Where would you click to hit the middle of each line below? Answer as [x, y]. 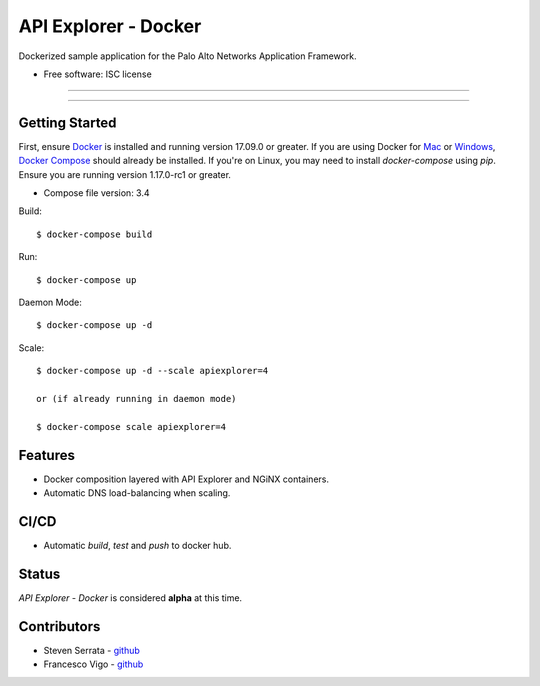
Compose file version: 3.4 [96, 193]
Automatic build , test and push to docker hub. [137, 545]
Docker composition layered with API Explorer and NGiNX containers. [186, 479]
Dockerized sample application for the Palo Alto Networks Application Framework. [187, 56]
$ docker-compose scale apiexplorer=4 [131, 426]
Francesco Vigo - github [93, 664]
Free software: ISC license [97, 74]
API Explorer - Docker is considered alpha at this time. [130, 597]
